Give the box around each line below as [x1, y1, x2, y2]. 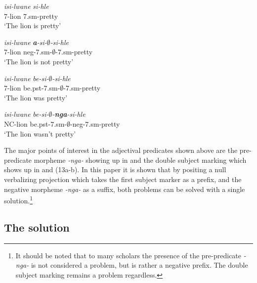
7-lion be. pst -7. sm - [4, 83, 60, 93]
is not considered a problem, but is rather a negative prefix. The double [31, 260, 248, 270]
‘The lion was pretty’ [4, 92, 68, 102]
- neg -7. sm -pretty [70, 118, 120, 129]
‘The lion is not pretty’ [4, 56, 74, 66]
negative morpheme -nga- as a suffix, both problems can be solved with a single [4, 184, 245, 194]
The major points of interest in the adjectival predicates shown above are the [4, 145, 238, 155]
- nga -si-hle [52, 109, 86, 119]
